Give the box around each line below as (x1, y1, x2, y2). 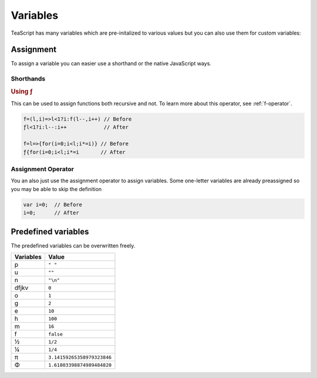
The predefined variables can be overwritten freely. (11, 242, 136, 249)
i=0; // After (23, 209, 79, 216)
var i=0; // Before (23, 201, 82, 208)
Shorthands (11, 75, 46, 83)
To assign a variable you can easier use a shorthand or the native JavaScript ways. (11, 60, 211, 67)
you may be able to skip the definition (11, 185, 102, 192)
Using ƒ (11, 87, 33, 95)
